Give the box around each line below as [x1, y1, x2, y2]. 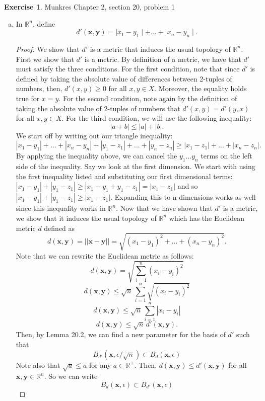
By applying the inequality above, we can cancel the [16, 150, 177, 161]
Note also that [16, 359, 60, 370]
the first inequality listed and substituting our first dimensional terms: [16, 171, 233, 181]
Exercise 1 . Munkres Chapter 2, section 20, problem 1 [4, 2, 175, 12]
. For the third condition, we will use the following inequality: [61, 113, 252, 123]
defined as [44, 222, 75, 233]
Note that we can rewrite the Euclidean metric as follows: [16, 250, 194, 261]
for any [89, 359, 111, 370]
